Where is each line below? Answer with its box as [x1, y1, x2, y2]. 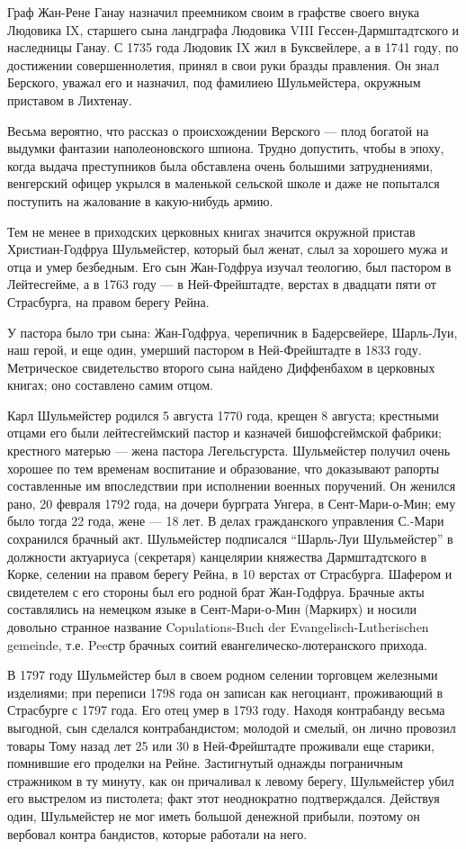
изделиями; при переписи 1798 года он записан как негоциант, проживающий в [7, 682, 444, 701]
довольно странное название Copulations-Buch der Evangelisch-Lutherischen [7, 618, 429, 636]
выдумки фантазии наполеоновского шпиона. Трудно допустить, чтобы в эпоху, [7, 139, 444, 158]
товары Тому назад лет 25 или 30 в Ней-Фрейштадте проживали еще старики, [7, 736, 435, 754]
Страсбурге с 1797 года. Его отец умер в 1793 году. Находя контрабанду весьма [7, 700, 445, 719]
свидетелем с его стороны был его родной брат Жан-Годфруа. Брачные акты [7, 582, 425, 601]
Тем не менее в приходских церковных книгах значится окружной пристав [7, 221, 416, 240]
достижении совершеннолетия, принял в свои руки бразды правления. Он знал [7, 55, 439, 74]
